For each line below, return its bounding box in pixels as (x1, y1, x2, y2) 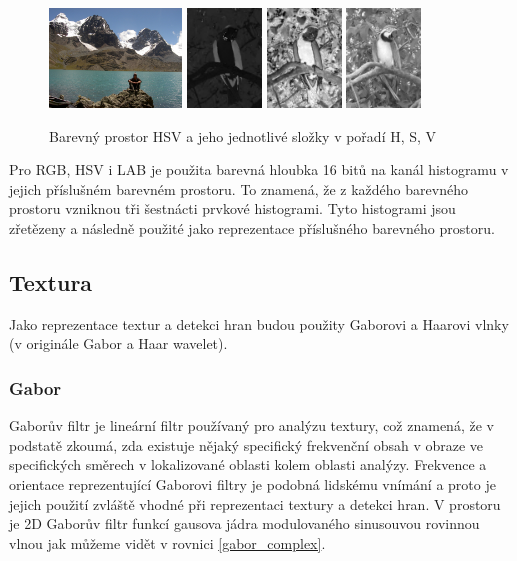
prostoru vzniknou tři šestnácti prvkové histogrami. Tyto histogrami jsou (9, 198, 456, 219)
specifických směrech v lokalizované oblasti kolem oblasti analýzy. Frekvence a (9, 454, 487, 475)
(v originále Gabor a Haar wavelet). (9, 333, 228, 354)
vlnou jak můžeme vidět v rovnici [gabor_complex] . (9, 532, 326, 553)
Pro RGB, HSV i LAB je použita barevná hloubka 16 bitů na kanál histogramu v (9, 159, 509, 180)
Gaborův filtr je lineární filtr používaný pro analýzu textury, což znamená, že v (9, 415, 494, 436)
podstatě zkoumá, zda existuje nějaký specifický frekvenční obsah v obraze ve (9, 434, 484, 455)
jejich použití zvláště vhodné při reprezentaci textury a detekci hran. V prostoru (9, 493, 501, 514)
